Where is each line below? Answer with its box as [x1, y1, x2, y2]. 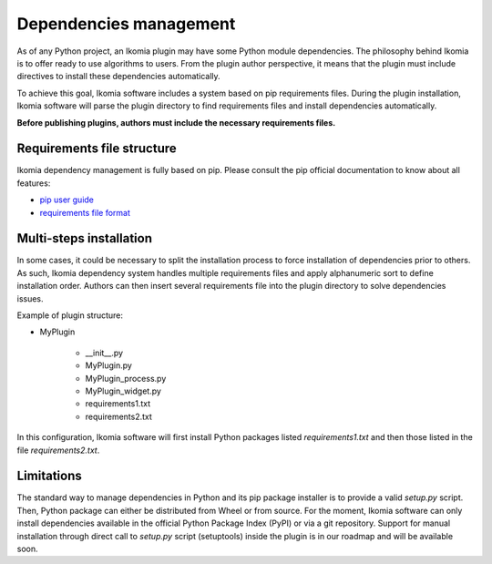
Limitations [16, 468, 82, 484]
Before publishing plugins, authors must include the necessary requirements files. [16, 117, 336, 128]
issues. [16, 292, 45, 304]
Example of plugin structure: [16, 310, 123, 321]
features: [16, 178, 51, 189]
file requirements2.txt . [16, 445, 100, 456]
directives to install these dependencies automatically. [16, 71, 220, 82]
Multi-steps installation [16, 231, 152, 246]
